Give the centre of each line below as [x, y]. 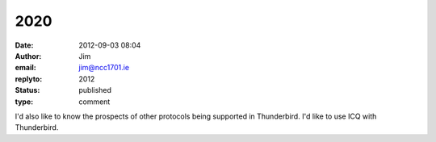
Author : [28, 56]
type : [24, 102]
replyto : [29, 79]
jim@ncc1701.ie [104, 68]
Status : [27, 90]
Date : [24, 45]
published [95, 90]
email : [25, 68]
